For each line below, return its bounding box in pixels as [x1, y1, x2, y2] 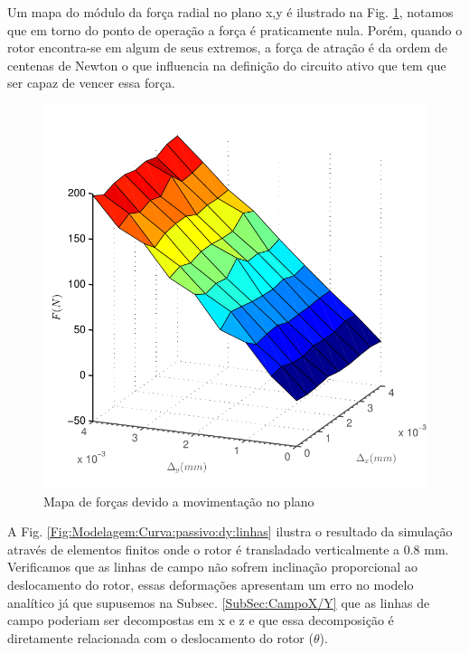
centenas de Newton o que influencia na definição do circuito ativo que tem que [7, 55, 446, 74]
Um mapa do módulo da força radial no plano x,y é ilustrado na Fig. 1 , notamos [7, 3, 454, 21]
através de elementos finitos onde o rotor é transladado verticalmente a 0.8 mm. [7, 539, 449, 558]
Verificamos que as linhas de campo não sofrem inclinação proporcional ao [7, 557, 417, 576]
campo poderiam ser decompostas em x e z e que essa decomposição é [7, 611, 394, 630]
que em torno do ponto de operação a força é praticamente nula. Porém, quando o [7, 20, 463, 39]
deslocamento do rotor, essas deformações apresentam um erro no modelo [7, 574, 414, 593]
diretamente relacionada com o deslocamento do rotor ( [7, 628, 314, 647]
